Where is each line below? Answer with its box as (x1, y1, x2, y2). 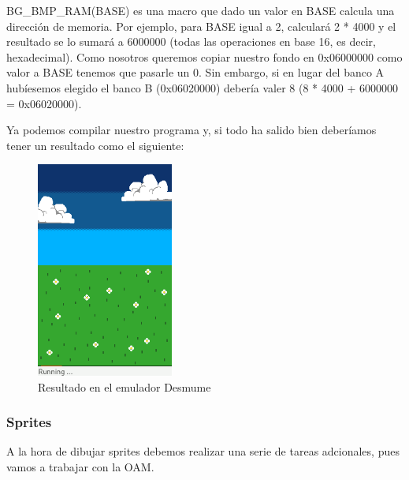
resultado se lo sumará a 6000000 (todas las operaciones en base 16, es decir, (6, 33, 376, 50)
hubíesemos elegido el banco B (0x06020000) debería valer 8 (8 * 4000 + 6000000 (6, 79, 398, 96)
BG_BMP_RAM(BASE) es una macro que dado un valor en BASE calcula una (6, 2, 395, 18)
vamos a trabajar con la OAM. (6, 458, 154, 474)
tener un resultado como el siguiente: (6, 137, 184, 153)
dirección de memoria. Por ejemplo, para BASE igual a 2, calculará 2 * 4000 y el (6, 17, 396, 34)
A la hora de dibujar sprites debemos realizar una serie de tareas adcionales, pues (6, 443, 400, 459)
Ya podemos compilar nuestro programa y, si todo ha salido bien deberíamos (6, 122, 377, 138)
